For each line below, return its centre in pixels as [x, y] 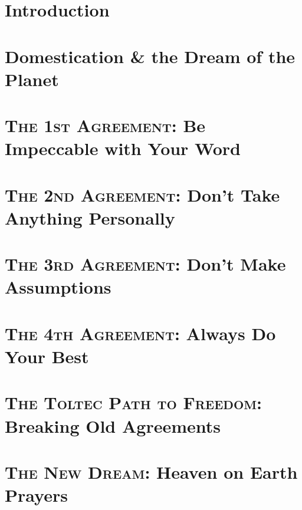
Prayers [36, 495]
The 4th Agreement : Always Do [140, 333]
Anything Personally [90, 217]
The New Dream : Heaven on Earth [151, 471]
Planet [32, 79]
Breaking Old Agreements [113, 425]
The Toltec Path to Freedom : [133, 402]
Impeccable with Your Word [123, 148]
